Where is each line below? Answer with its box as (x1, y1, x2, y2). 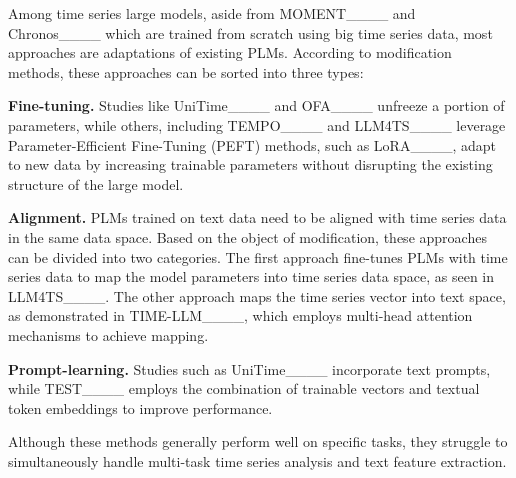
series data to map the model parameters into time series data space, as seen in (8, 266, 495, 287)
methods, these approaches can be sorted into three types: (8, 61, 364, 82)
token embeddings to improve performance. (8, 397, 273, 418)
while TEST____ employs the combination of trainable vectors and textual (8, 378, 480, 399)
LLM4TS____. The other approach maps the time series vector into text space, (8, 285, 506, 306)
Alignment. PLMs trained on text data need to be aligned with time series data (8, 207, 507, 228)
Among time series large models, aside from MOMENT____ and (8, 3, 416, 23)
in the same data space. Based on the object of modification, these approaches (8, 226, 487, 247)
